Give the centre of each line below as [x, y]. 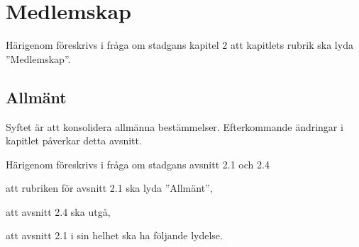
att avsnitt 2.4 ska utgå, [58, 211]
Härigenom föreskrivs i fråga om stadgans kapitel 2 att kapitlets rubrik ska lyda [179, 45]
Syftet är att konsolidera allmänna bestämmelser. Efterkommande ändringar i [175, 126]
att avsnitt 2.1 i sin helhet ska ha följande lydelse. [114, 235]
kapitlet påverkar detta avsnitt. [74, 140]
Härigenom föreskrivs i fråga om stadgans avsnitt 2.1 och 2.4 [138, 164]
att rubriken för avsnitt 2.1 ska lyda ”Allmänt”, [109, 188]
